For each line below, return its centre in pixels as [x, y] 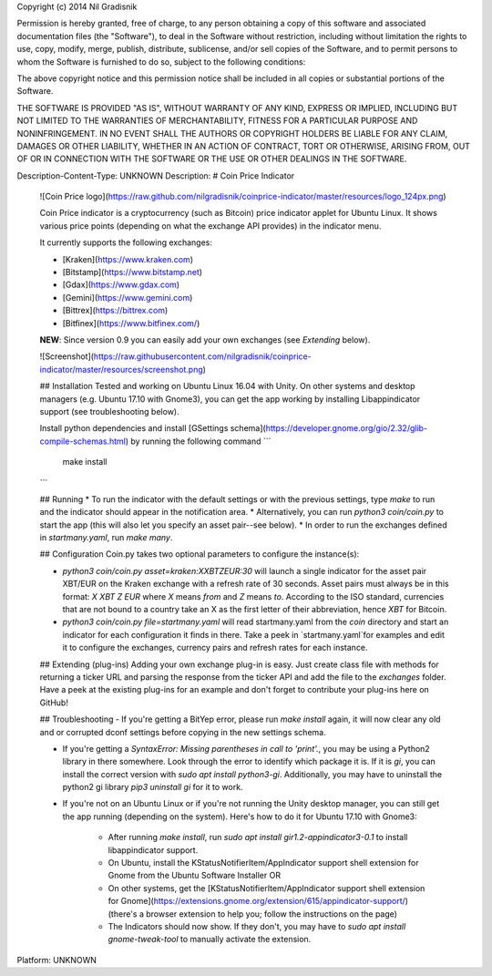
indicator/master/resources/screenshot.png [122, 369]
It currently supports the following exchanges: [126, 242]
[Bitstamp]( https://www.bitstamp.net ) [133, 272]
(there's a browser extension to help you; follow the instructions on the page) [253, 914]
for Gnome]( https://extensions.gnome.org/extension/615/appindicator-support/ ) [258, 901]
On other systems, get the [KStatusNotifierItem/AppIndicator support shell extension [266, 888]
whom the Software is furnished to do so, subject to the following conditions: [161, 62]
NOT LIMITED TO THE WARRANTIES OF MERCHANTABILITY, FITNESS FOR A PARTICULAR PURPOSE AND [217, 121]
